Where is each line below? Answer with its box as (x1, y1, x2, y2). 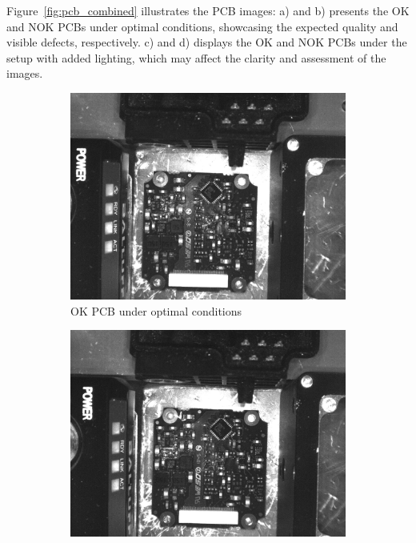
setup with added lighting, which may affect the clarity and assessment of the (6, 49, 386, 66)
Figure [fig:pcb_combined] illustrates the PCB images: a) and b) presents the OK (6, 2, 410, 18)
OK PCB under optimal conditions (70, 302, 242, 319)
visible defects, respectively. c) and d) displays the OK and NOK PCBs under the (6, 34, 407, 50)
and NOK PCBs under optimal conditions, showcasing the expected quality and (6, 18, 398, 34)
